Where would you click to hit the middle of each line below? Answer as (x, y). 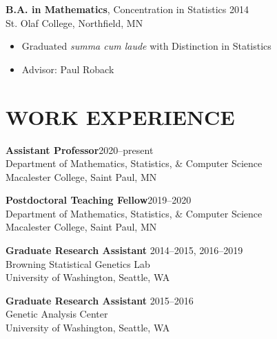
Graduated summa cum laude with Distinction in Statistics (146, 46)
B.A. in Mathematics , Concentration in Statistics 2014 (127, 9)
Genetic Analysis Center (57, 314)
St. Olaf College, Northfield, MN (74, 22)
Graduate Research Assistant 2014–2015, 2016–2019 (124, 250)
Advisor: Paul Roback (68, 69)
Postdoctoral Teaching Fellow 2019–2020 (99, 200)
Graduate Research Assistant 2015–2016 (100, 300)
